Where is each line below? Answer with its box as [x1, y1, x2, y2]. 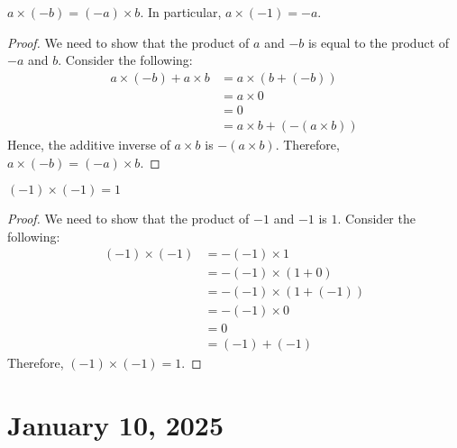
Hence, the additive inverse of [7, 134, 170, 153]
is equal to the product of [307, 32, 450, 51]
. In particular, [140, 3, 222, 21]
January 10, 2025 [7, 407, 224, 443]
